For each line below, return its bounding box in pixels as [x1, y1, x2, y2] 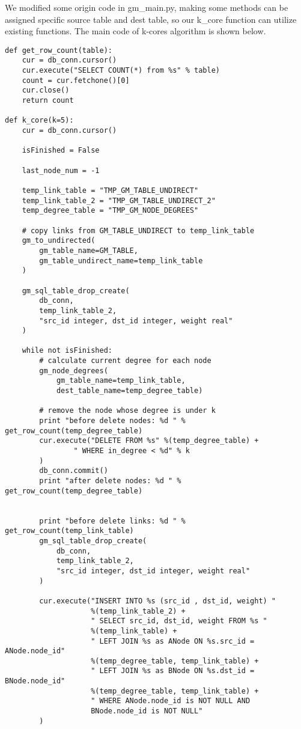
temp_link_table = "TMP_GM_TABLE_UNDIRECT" [22, 186, 199, 195]
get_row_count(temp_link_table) [5, 526, 134, 535]
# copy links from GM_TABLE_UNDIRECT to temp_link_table [22, 226, 255, 235]
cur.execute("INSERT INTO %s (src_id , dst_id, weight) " [39, 596, 276, 605]
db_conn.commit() [39, 466, 108, 475]
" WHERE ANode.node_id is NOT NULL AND [91, 697, 251, 706]
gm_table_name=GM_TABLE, [39, 246, 138, 255]
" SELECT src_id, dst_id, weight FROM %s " [91, 617, 267, 626]
